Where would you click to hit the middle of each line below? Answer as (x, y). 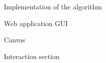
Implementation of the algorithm (53, 6)
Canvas (15, 40)
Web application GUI (36, 23)
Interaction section (32, 56)
